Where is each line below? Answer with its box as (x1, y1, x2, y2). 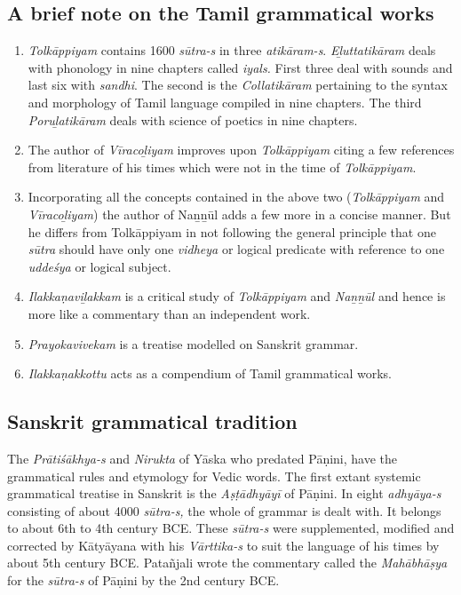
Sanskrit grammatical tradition (7, 408, 298, 435)
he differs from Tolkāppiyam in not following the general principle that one (28, 222, 436, 241)
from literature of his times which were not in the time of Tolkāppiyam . (28, 157, 417, 176)
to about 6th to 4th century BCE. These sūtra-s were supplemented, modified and (7, 519, 455, 537)
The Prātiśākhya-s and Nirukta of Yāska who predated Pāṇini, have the (7, 448, 398, 467)
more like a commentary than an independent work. (28, 304, 311, 322)
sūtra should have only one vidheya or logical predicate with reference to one (28, 240, 445, 258)
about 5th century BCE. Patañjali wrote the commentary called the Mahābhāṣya (7, 553, 448, 572)
